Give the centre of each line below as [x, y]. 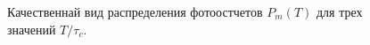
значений [32, 29]
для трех [339, 11]
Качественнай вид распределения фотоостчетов [135, 11]
